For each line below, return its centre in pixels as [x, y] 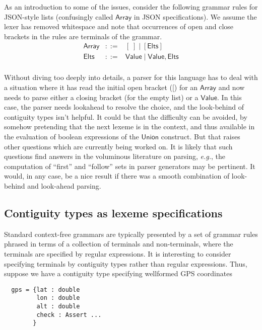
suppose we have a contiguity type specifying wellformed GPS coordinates [118, 273]
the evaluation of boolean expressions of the [72, 137]
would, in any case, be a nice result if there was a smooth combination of [117, 176]
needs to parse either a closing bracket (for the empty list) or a [101, 97]
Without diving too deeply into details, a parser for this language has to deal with [131, 77]
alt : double [58, 307]
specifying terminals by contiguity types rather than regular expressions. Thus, [126, 263]
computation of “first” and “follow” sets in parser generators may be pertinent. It [130, 166]
